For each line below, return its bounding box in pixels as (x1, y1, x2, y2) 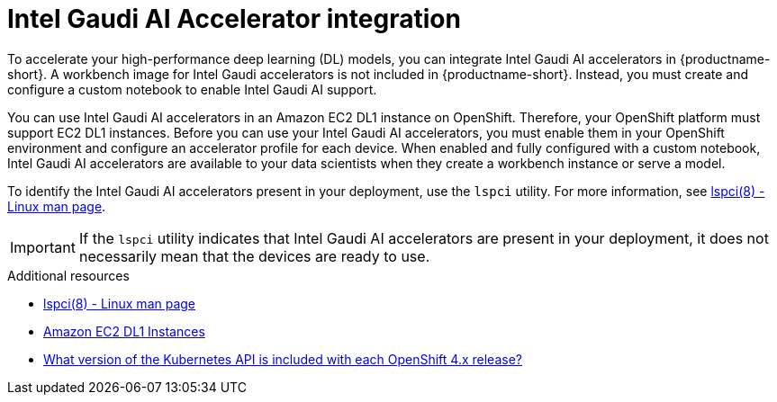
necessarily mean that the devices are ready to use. (78, 246, 430, 265)
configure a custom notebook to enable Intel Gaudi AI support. (7, 81, 377, 97)
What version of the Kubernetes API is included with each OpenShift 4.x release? (43, 351, 522, 367)
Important (10, 237, 76, 256)
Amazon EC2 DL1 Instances (43, 323, 205, 339)
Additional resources (7, 267, 130, 283)
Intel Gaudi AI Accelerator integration (7, 4, 461, 34)
